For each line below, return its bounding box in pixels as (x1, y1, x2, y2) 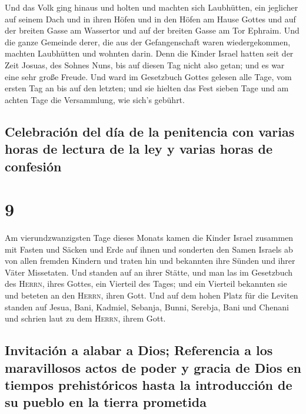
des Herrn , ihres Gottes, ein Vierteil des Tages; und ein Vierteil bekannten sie (5, 277, 287, 290)
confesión (5, 157, 62, 175)
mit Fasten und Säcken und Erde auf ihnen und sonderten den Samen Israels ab (5, 243, 293, 255)
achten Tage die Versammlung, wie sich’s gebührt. (5, 93, 185, 105)
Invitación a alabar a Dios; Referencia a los (5, 341, 273, 359)
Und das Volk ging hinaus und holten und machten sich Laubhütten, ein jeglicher (5, 1, 298, 13)
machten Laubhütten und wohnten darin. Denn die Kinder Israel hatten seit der (5, 47, 294, 59)
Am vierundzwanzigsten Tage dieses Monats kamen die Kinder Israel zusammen (5, 231, 294, 244)
